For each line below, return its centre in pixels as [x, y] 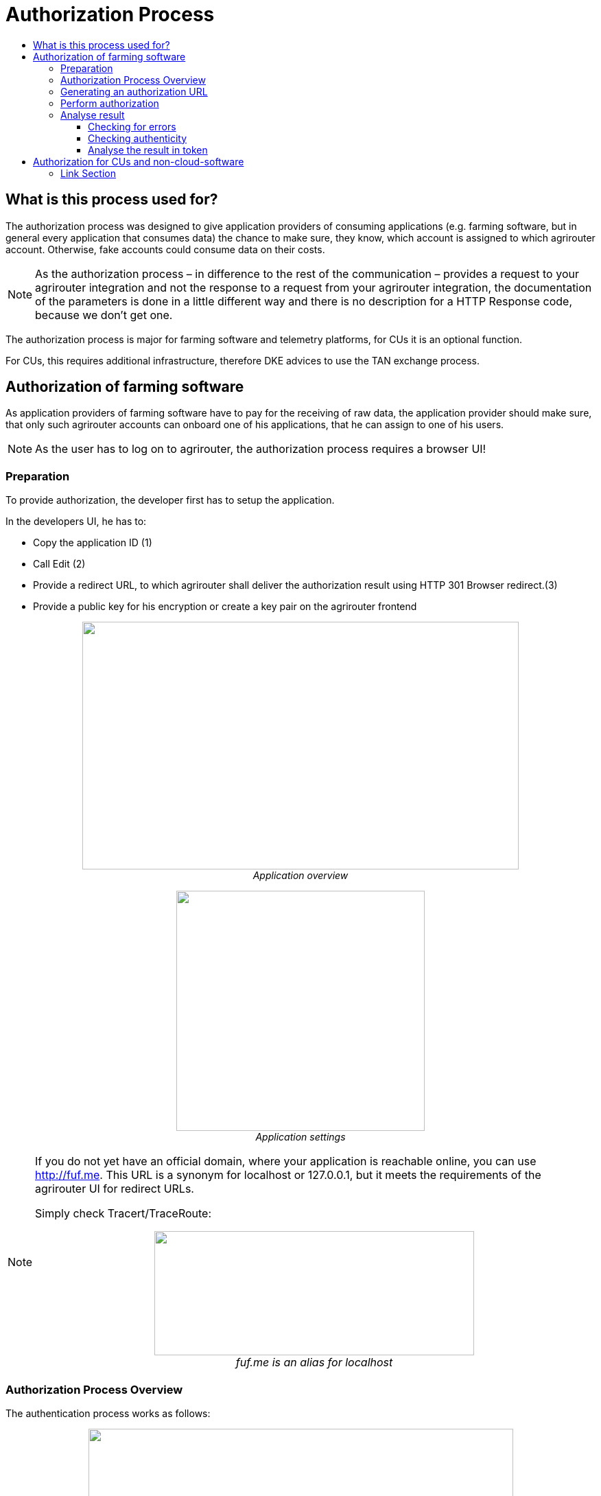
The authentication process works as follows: [108, 1413]
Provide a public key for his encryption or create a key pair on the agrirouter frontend [225, 607]
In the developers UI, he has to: [76, 522]
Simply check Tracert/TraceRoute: [123, 1214]
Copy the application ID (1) [93, 543]
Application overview [300, 876]
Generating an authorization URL [134, 91]
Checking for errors [132, 126]
